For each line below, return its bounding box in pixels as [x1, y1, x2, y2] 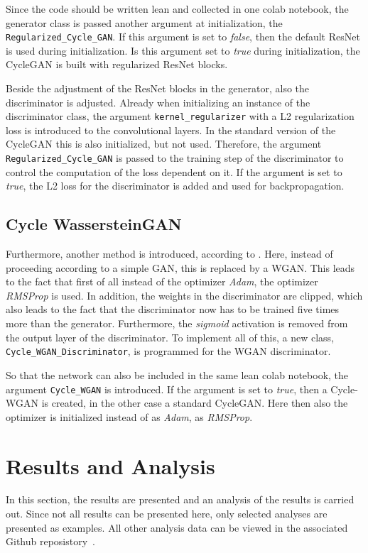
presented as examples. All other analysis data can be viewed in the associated [6, 520, 348, 535]
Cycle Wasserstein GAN [6, 213, 182, 235]
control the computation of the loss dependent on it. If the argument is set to [6, 164, 342, 179]
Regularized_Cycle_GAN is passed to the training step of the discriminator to [6, 150, 344, 165]
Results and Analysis [6, 451, 215, 480]
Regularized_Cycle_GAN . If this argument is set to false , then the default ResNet [6, 29, 360, 44]
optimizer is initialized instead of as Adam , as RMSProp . [6, 409, 253, 424]
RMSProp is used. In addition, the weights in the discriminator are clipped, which [6, 288, 363, 302]
